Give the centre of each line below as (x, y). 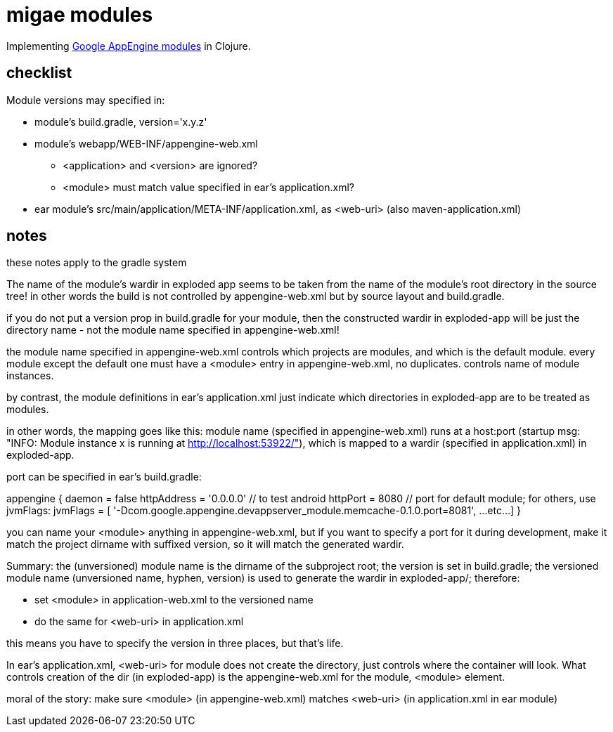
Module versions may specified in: (86, 100)
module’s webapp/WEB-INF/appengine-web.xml (146, 143)
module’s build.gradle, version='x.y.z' (121, 122)
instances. (30, 376)
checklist (39, 73)
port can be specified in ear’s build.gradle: (104, 477)
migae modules (80, 15)
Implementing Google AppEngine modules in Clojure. (129, 46)
